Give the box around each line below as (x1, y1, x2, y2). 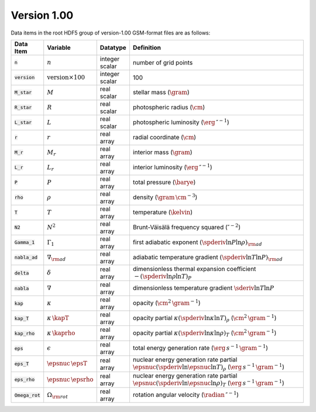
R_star (14, 104, 32, 111)
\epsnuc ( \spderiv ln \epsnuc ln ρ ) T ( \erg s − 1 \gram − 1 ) (132, 378, 285, 388)
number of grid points (132, 59, 193, 67)
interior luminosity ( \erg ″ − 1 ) (132, 162, 213, 171)
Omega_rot (14, 392, 41, 398)
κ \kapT (47, 314, 70, 322)
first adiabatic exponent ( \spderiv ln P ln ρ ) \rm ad (132, 238, 263, 247)
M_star (14, 90, 32, 96)
